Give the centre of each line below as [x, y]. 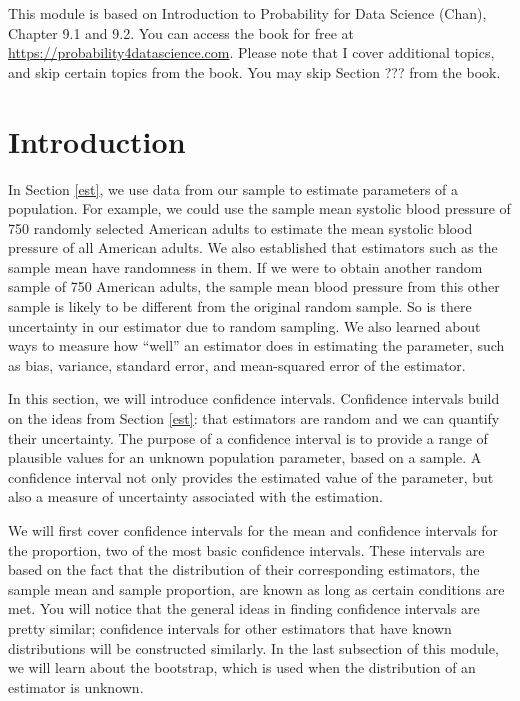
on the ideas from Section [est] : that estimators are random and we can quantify [254, 418]
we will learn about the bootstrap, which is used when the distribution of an [242, 667]
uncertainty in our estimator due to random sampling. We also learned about [244, 325]
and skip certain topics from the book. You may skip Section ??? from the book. [254, 71]
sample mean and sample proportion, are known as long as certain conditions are [256, 588]
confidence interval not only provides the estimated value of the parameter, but [251, 476]
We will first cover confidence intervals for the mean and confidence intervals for [253, 530]
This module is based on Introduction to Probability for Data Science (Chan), [247, 13]
